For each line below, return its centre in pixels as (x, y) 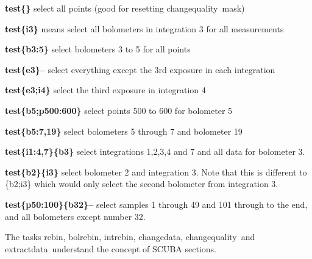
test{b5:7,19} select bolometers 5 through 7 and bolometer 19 (124, 131)
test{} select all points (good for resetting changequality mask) (125, 8)
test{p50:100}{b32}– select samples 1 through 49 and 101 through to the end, (156, 204)
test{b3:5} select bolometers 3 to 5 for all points (98, 49)
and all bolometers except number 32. (75, 216)
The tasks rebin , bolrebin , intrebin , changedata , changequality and (130, 237)
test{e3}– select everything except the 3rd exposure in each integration (140, 69)
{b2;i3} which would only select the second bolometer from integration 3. (142, 184)
